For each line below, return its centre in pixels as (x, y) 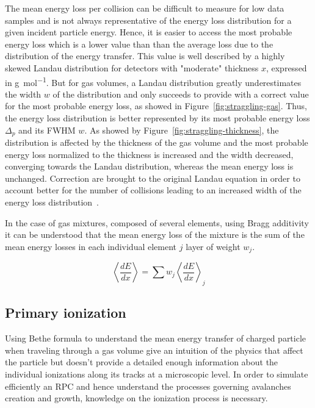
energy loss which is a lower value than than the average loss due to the (139, 44)
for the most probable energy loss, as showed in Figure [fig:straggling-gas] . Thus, (156, 106)
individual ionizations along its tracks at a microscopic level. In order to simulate (157, 374)
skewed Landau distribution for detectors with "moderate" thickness (132, 67)
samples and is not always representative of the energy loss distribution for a (148, 20)
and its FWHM (47, 130)
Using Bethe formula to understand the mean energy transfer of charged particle (156, 338)
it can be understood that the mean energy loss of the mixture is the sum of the (155, 234)
